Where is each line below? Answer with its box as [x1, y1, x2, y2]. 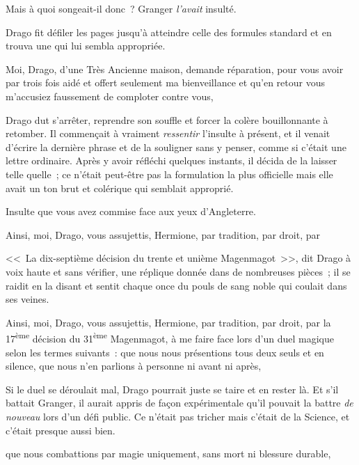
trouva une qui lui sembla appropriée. [6, 38, 166, 53]
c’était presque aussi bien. [6, 423, 115, 437]
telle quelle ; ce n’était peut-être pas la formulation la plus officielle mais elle [6, 166, 333, 181]
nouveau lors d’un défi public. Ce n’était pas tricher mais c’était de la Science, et [6, 409, 350, 423]
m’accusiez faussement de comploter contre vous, [6, 88, 214, 103]
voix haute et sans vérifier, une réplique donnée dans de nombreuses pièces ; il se [6, 264, 351, 278]
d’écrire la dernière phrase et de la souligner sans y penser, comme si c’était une [6, 139, 346, 154]
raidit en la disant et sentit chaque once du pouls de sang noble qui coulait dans [6, 278, 347, 292]
